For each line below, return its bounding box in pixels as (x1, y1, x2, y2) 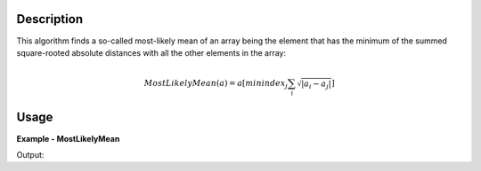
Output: (16, 149, 45, 159)
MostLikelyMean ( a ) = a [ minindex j (143, 78, 289, 90)
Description (16, 12, 84, 27)
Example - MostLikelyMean (16, 133, 120, 144)
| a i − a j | (301, 78, 331, 90)
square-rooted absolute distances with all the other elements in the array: (16, 47, 287, 58)
